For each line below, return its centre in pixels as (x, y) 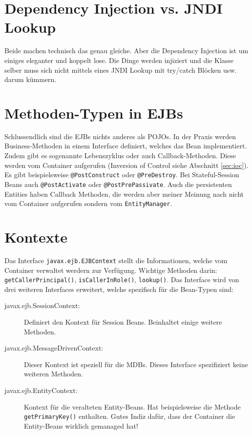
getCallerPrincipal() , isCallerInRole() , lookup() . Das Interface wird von (122, 279)
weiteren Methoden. (53, 374)
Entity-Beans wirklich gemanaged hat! (81, 425)
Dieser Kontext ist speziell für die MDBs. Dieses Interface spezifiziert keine (136, 364)
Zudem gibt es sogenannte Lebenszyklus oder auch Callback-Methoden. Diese (120, 155)
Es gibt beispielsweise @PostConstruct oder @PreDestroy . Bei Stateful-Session (122, 175)
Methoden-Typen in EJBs (94, 113)
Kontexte (36, 237)
